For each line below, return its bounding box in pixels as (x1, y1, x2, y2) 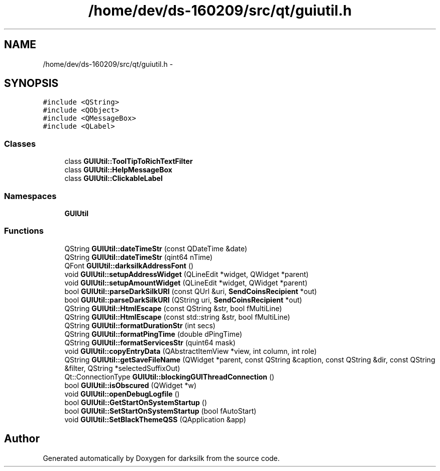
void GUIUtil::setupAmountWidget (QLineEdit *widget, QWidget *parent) (64, 278, 308, 287)
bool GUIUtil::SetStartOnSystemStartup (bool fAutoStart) (64, 406, 257, 415)
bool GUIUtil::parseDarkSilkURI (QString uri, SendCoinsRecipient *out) (64, 295, 302, 304)
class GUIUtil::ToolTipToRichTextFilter (64, 157, 193, 166)
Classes (4, 138, 36, 149)
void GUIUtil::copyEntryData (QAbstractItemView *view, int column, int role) (64, 346, 317, 355)
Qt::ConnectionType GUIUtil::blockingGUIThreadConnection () (64, 372, 275, 381)
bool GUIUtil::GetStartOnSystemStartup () (64, 398, 207, 407)
